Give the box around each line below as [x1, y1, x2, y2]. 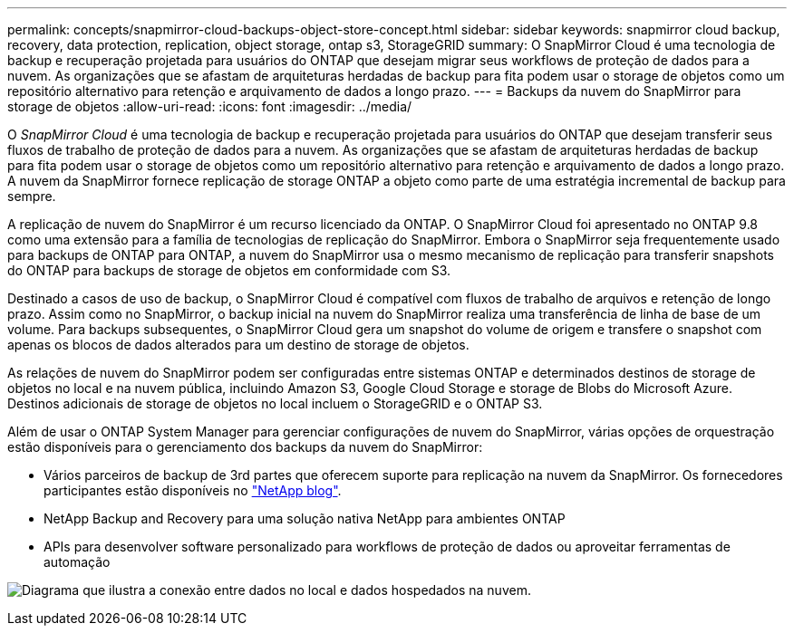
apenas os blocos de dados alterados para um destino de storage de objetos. [7, 337, 470, 352]
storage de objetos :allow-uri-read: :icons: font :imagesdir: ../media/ [7, 99, 412, 114]
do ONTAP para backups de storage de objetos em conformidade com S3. [7, 263, 451, 278]
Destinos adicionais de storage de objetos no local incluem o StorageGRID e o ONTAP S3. [7, 396, 543, 411]
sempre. [7, 188, 56, 204]
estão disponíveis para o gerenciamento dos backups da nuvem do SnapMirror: [7, 439, 483, 455]
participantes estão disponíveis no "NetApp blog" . [44, 483, 342, 498]
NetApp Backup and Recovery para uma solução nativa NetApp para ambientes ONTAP [44, 511, 566, 526]
